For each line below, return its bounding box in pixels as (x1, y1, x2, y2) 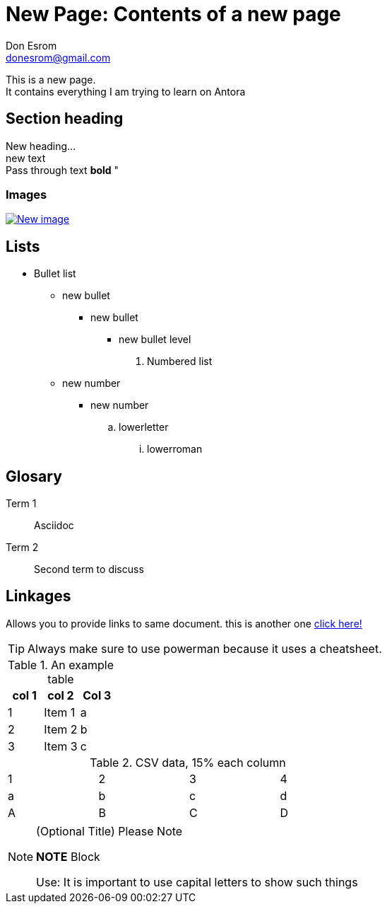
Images (6, 187, 47, 202)
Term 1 (6, 497, 37, 510)
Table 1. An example (8, 657, 114, 672)
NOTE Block (36, 849, 100, 864)
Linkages (6, 587, 71, 606)
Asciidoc (34, 519, 74, 532)
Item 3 (44, 739, 78, 753)
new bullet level (119, 333, 191, 346)
